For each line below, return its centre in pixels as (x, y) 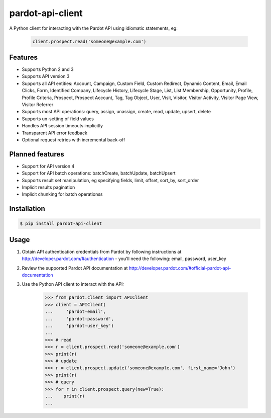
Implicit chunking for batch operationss (62, 194)
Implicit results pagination (48, 187)
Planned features (37, 154)
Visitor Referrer (38, 104)
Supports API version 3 (46, 76)
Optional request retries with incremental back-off (74, 140)
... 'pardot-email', (76, 312)
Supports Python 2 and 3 (48, 69)
